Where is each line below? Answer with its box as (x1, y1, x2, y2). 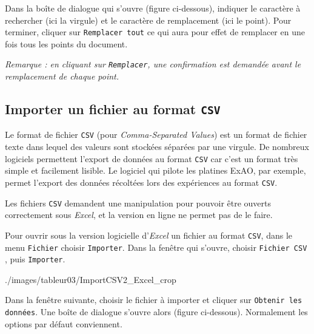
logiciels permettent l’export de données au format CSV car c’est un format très (5, 152, 298, 165)
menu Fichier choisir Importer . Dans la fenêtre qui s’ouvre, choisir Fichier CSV (5, 240, 307, 253)
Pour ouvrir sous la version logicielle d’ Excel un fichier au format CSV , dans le (5, 228, 293, 241)
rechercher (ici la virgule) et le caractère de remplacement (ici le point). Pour (5, 13, 292, 26)
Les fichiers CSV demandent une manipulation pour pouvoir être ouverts (5, 196, 272, 209)
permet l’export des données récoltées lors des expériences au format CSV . (5, 176, 278, 188)
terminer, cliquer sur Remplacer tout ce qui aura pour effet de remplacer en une (5, 26, 305, 38)
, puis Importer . (5, 253, 65, 265)
